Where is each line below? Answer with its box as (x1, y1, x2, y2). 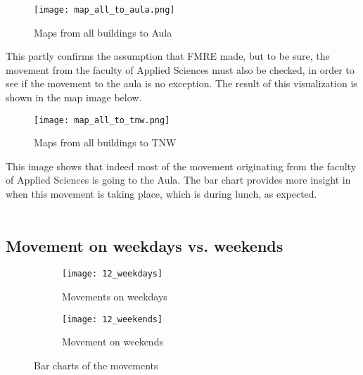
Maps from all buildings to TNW (34, 135, 177, 150)
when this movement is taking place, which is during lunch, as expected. (6, 186, 317, 201)
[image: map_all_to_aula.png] (34, 5, 175, 15)
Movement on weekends (62, 334, 163, 349)
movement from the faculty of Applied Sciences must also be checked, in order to (6, 62, 355, 77)
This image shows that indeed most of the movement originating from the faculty (6, 158, 357, 173)
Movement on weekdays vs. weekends (6, 234, 284, 256)
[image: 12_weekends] (62, 314, 163, 324)
